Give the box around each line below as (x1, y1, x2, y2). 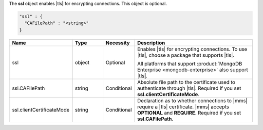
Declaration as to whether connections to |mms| (137, 97, 248, 104)
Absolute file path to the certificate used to (137, 79, 236, 85)
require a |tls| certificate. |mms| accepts (137, 103, 229, 110)
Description (137, 39, 165, 46)
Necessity (105, 39, 130, 46)
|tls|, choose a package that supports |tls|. (137, 51, 235, 58)
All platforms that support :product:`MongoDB (137, 60, 242, 67)
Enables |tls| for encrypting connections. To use (137, 46, 247, 52)
